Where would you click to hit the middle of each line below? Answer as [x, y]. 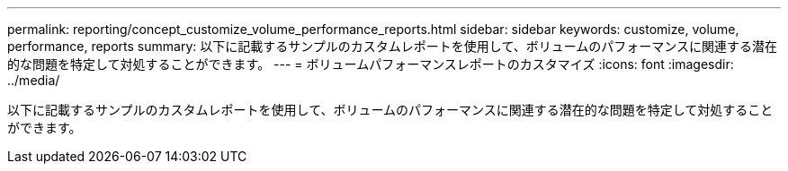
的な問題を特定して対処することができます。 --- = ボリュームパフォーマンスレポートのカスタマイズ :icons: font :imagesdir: [371, 64]
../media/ [34, 80]
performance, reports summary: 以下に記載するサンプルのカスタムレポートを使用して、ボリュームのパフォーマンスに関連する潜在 [392, 46]
